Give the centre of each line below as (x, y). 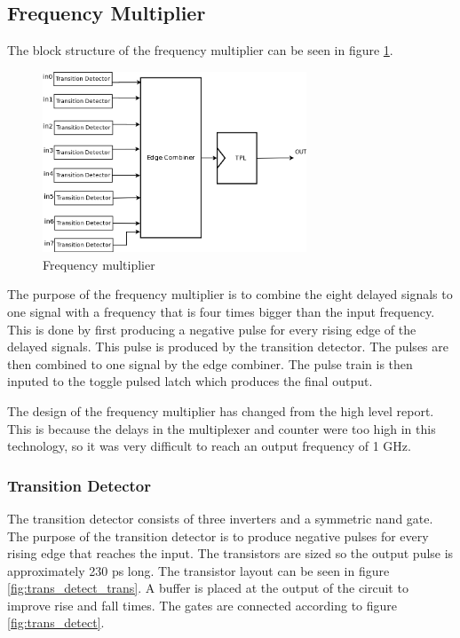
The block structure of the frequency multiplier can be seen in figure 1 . (200, 50)
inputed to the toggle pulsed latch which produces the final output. (190, 381)
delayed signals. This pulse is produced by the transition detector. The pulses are (228, 347)
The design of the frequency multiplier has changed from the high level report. (221, 410)
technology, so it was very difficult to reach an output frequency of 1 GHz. (209, 446)
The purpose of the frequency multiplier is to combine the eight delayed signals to (230, 294)
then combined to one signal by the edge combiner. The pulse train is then (210, 363)
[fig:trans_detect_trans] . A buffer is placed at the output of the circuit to (208, 588)
